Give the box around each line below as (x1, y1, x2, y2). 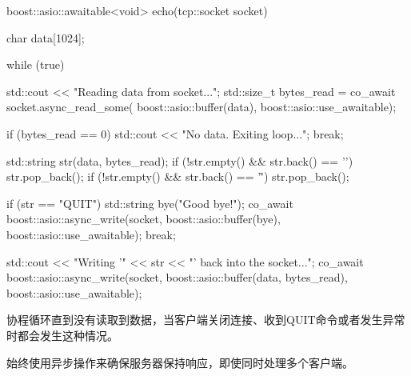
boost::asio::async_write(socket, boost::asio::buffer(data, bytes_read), (6, 269, 348, 286)
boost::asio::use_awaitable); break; (6, 226, 176, 242)
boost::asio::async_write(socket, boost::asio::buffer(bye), (6, 210, 281, 227)
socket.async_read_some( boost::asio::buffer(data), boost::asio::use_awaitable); (6, 98, 397, 115)
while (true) (6, 56, 65, 73)
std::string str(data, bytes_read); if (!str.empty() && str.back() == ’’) (6, 152, 353, 169)
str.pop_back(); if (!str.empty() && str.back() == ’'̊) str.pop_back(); (6, 168, 349, 185)
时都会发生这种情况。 (6, 326, 118, 343)
